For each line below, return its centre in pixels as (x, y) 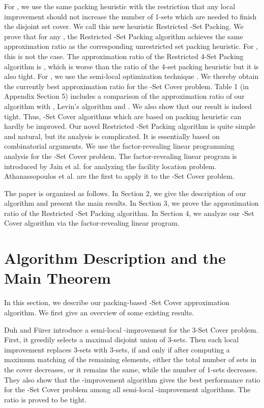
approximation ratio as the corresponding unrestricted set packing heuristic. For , (131, 46)
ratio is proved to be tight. (46, 399)
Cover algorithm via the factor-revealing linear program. (92, 223)
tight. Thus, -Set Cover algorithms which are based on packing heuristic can (123, 116)
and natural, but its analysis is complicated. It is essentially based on (112, 136)
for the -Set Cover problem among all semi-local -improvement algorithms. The (127, 389)
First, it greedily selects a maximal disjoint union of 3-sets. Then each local (122, 339)
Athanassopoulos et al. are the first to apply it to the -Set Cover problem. (119, 176)
